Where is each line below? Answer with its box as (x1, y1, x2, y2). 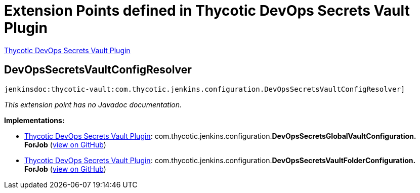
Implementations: (4, 115, 65, 125)
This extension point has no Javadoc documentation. (4, 100, 182, 109)
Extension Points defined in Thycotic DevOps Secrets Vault (4, 2, 410, 19)
